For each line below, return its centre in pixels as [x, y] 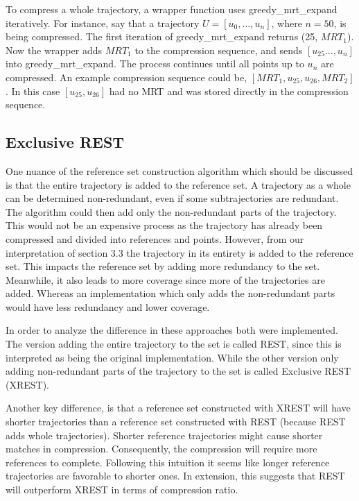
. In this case [33, 91]
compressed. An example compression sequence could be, [126, 77]
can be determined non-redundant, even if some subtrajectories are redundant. [172, 198]
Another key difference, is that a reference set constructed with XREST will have [178, 408]
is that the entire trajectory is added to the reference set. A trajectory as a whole [178, 184]
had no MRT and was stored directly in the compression [229, 91]
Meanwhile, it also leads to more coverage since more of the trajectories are [165, 279]
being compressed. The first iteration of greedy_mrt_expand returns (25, [162, 36]
